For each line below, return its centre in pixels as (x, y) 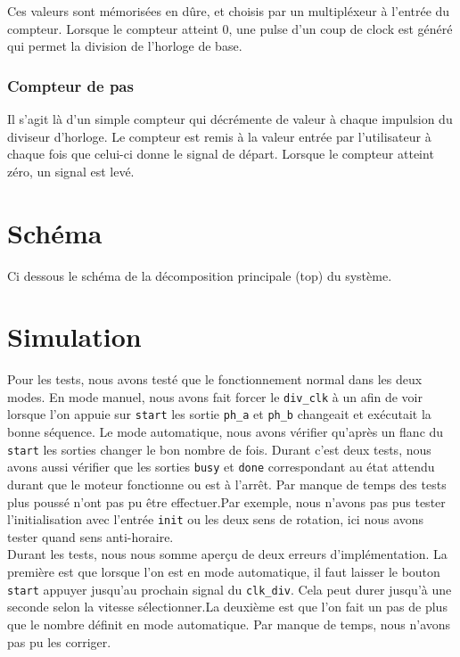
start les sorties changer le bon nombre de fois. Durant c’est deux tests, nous (219, 449)
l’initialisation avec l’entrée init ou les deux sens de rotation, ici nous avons (216, 519)
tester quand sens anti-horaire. (90, 536)
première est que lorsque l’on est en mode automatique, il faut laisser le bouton (224, 572)
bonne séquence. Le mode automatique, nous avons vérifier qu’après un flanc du (226, 432)
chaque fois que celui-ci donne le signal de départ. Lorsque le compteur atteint (221, 154)
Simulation (74, 337)
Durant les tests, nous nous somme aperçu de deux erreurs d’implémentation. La (227, 554)
